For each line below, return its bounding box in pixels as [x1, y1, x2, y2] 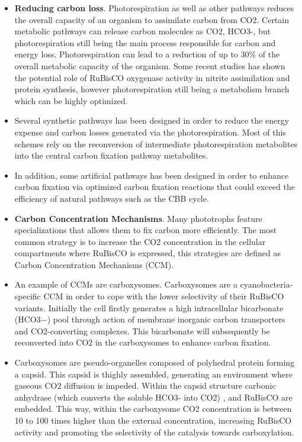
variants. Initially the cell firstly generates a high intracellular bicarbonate [14, 301, 284, 314]
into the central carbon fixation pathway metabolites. [14, 149, 208, 162]
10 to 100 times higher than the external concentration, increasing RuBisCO [14, 414, 292, 426]
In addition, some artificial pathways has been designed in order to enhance [14, 169, 289, 181]
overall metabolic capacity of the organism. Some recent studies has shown [14, 59, 285, 72]
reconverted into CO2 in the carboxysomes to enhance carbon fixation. [14, 336, 271, 349]
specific [14, 290, 41, 302]
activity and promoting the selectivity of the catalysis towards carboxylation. [14, 425, 294, 438]
